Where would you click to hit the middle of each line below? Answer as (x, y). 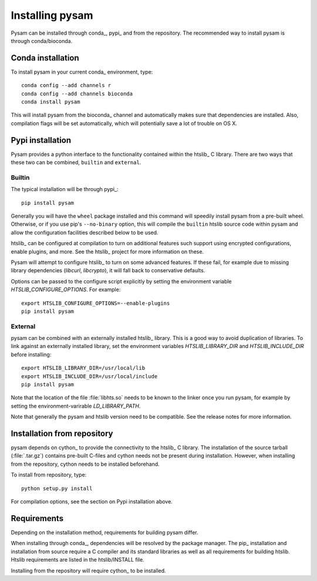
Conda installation (45, 58)
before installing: (31, 354)
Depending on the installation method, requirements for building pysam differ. (105, 532)
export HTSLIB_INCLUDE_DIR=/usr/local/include (90, 376)
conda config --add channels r (66, 86)
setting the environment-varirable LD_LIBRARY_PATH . (76, 406)
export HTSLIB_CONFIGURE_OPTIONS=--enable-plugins (96, 303)
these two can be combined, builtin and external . (76, 162)
